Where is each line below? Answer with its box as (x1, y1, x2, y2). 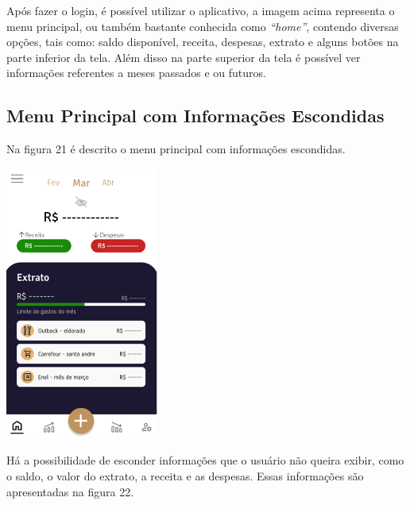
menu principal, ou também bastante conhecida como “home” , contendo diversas (6, 17, 399, 34)
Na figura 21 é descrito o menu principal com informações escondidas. (6, 141, 346, 157)
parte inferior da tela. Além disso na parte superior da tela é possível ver (6, 48, 361, 65)
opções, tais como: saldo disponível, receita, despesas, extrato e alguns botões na (6, 33, 399, 50)
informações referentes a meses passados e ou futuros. (6, 64, 266, 81)
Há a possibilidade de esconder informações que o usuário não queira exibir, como (6, 452, 404, 468)
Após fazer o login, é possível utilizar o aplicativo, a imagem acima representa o (6, 2, 395, 18)
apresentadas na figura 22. (6, 483, 134, 499)
